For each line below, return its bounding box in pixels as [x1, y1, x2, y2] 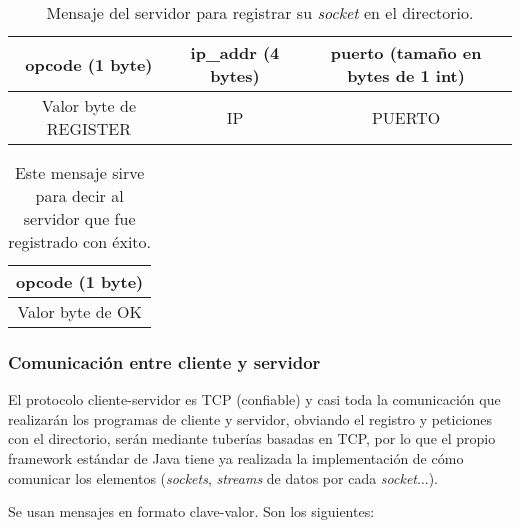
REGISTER [46, 117, 131, 140]
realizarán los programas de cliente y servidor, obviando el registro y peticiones [8, 408, 493, 429]
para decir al [35, 184, 124, 207]
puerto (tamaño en [330, 41, 482, 64]
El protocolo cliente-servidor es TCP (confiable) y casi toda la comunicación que [8, 389, 501, 410]
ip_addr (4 [190, 41, 280, 64]
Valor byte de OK [17, 300, 142, 323]
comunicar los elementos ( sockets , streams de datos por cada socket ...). [8, 467, 439, 488]
